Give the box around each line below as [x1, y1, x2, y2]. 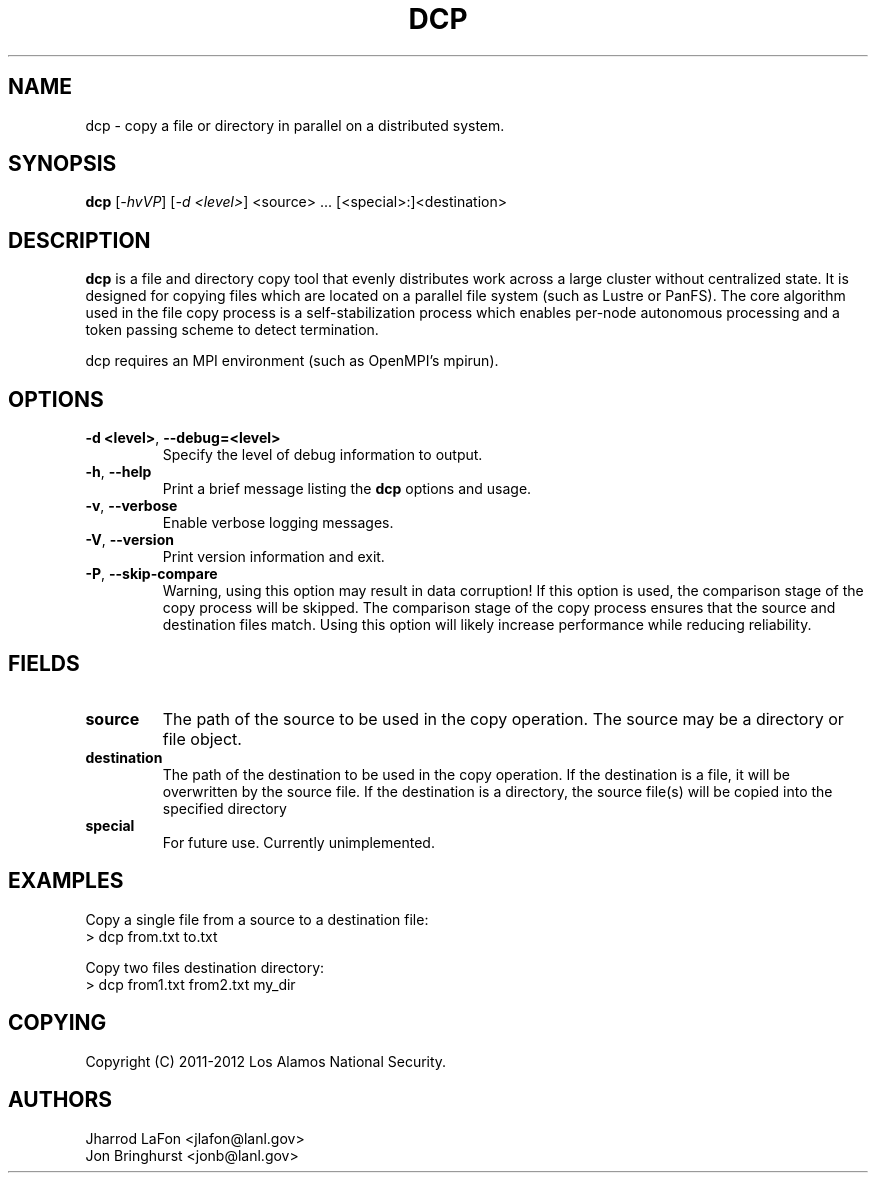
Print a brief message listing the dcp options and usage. [162, 480, 532, 498]
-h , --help [85, 463, 152, 481]
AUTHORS [8, 1087, 113, 1113]
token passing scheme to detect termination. [85, 321, 379, 339]
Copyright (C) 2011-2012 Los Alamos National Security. [85, 1052, 447, 1070]
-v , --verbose [85, 497, 178, 515]
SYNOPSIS [8, 151, 117, 177]
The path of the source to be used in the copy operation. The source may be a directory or [162, 708, 844, 729]
